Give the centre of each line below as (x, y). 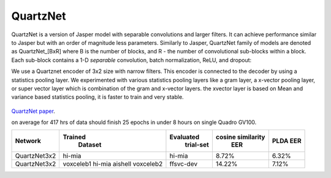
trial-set (197, 145)
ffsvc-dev (184, 164)
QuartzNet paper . (33, 111)
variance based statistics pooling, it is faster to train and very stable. (97, 97)
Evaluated (185, 137)
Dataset (90, 145)
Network (28, 141)
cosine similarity (240, 137)
